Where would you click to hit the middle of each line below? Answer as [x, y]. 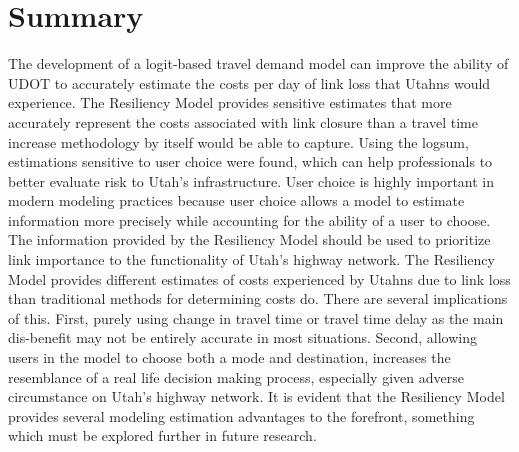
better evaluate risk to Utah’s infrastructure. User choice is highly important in [251, 180]
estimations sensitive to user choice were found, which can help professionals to [250, 161]
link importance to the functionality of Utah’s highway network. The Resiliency [251, 259]
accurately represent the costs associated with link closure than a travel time [243, 121]
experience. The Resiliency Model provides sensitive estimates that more [230, 102]
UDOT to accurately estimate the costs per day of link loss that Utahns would [249, 82]
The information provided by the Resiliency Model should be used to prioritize [249, 239]
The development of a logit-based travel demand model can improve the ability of [258, 63]
